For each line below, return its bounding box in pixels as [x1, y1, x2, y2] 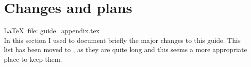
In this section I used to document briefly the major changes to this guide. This [4, 35, 241, 45]
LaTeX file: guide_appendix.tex [4, 26, 100, 36]
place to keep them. [4, 54, 62, 64]
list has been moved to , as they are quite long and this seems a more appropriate [4, 44, 247, 54]
